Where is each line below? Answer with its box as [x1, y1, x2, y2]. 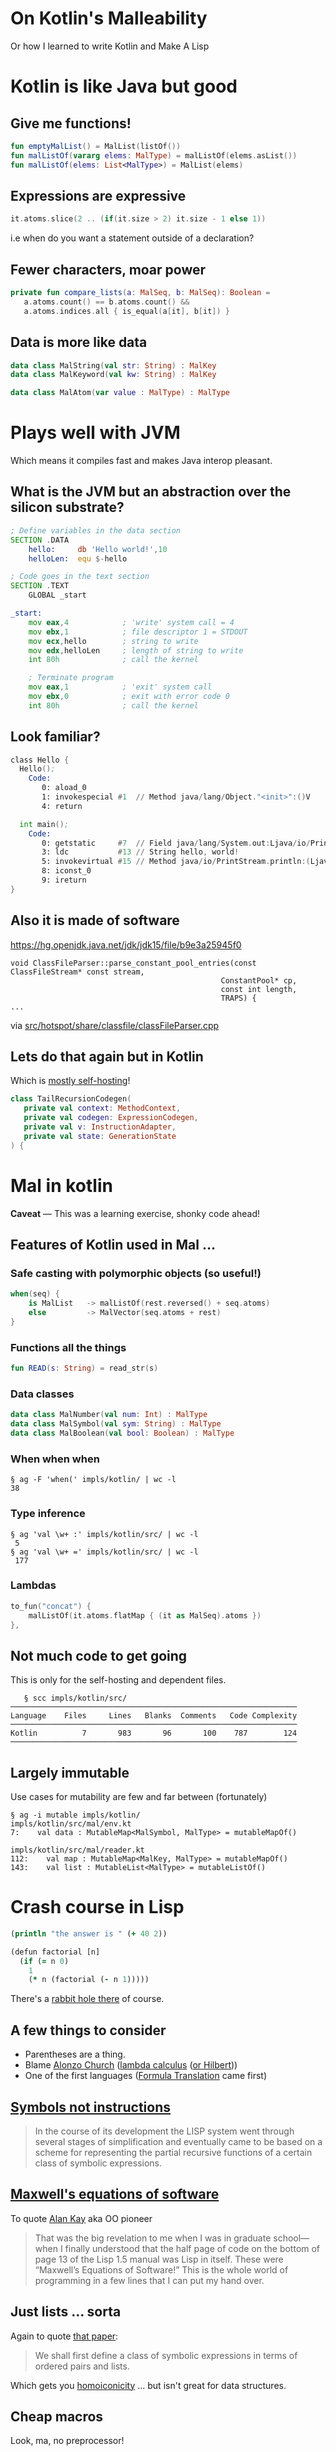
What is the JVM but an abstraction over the [10, 483, 292, 501]
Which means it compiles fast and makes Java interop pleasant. [10, 455, 273, 467]
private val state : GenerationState [23, 1131, 177, 1141]
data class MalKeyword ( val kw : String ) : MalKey [10, 370, 217, 380]
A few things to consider [10, 2022, 167, 2039]
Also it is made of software [10, 912, 180, 929]
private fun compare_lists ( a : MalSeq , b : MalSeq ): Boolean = [10, 288, 271, 298]
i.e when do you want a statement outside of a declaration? [10, 232, 255, 244]
